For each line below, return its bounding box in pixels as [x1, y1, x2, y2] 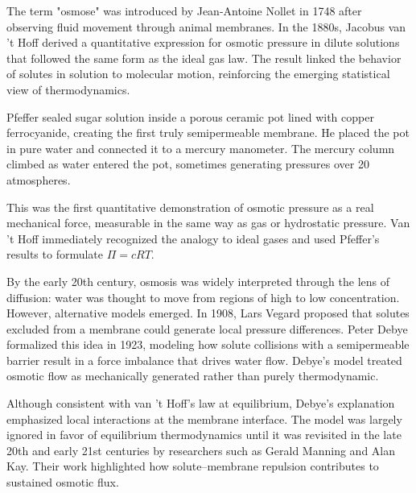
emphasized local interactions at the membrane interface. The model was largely [6, 410, 402, 427]
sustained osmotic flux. [6, 474, 119, 491]
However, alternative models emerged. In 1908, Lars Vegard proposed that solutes [6, 304, 410, 321]
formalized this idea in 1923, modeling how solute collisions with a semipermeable [6, 336, 410, 353]
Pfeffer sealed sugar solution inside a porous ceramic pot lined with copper [6, 108, 374, 125]
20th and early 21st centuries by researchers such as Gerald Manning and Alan [6, 441, 396, 458]
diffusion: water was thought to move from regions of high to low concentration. [6, 288, 400, 305]
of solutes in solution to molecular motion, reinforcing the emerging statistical [6, 65, 390, 82]
